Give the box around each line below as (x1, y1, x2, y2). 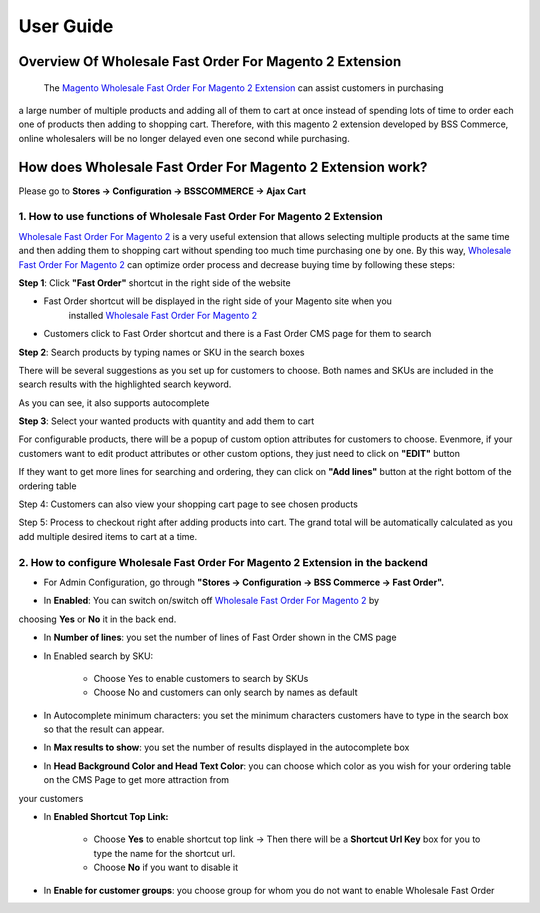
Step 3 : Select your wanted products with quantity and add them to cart (18, 415, 315, 427)
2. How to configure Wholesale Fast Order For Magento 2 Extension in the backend (18, 555, 429, 569)
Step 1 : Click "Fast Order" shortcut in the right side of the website (18, 276, 291, 289)
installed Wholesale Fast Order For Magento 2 (68, 309, 258, 321)
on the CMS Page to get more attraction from (43, 774, 230, 786)
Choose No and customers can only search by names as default (93, 686, 358, 699)
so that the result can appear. (43, 723, 165, 735)
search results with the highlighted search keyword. (18, 378, 232, 390)
